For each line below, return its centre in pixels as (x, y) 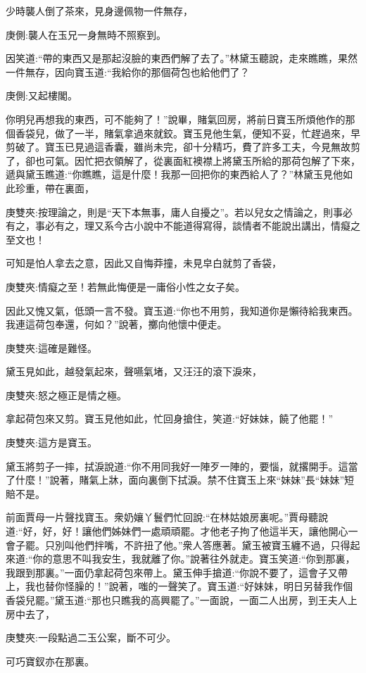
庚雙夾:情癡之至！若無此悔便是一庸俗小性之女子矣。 (125, 286)
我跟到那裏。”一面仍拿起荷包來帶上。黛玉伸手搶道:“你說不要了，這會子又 (172, 572)
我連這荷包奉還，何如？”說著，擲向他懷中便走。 (116, 324)
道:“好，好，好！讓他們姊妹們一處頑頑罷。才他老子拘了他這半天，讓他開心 (177, 531)
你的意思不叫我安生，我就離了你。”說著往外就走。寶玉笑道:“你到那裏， (194, 559)
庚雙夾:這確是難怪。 (51, 347)
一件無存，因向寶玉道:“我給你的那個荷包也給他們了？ (128, 71)
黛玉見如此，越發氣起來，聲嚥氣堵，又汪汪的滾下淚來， (134, 371)
